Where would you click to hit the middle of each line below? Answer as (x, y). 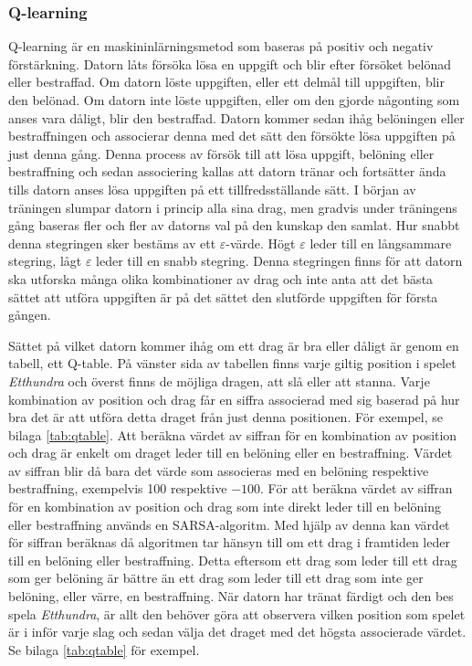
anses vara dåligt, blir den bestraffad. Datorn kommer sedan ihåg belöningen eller (236, 117)
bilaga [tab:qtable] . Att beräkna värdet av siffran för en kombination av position (233, 434)
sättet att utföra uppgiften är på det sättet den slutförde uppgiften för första (223, 296)
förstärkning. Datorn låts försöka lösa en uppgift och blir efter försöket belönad (230, 63)
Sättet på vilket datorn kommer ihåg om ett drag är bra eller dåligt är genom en (234, 345)
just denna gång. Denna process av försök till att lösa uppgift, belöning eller (221, 153)
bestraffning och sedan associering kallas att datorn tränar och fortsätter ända (227, 171)
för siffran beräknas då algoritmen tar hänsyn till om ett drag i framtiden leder (229, 542)
